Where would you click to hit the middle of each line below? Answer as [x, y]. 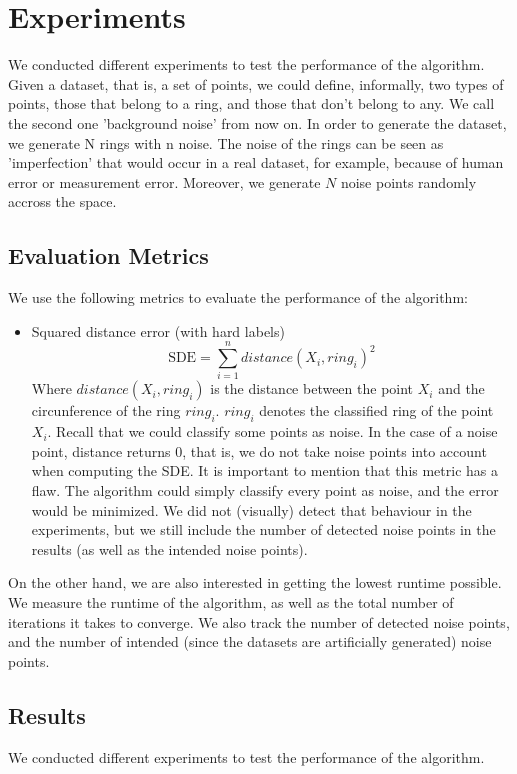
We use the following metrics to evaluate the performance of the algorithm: [238, 297]
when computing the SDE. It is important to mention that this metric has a [264, 470]
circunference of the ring [106, 410]
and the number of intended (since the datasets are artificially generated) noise [250, 641]
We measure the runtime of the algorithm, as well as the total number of [231, 601]
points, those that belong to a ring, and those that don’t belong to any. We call [251, 103]
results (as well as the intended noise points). [169, 548]
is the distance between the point [312, 388]
